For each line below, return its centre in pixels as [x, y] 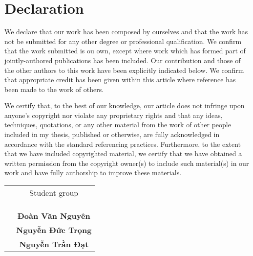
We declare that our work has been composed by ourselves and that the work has [126, 32]
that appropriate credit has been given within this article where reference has [120, 80]
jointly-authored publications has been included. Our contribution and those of [123, 60]
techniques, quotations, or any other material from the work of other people [118, 125]
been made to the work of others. [54, 89]
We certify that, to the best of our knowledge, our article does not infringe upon [125, 105]
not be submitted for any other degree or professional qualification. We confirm [123, 41]
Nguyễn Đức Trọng [54, 230]
